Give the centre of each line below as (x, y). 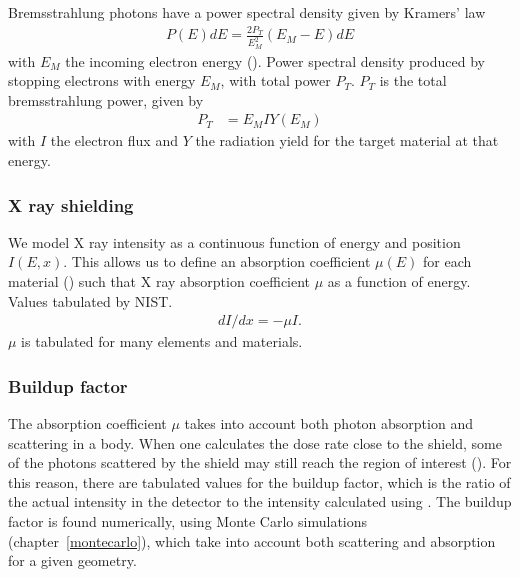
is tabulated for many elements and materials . (162, 341)
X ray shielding (71, 204)
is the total (413, 80)
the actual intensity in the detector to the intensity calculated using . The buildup (260, 501)
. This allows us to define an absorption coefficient (217, 261)
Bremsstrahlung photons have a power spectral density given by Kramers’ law (247, 12)
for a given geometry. (72, 560)
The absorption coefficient (87, 423)
